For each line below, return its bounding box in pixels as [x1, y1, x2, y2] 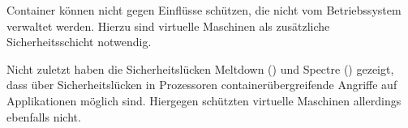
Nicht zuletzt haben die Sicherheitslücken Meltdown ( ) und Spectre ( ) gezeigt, [6, 60, 394, 77]
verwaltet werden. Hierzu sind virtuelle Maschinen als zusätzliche [6, 17, 330, 34]
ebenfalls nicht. [6, 108, 81, 125]
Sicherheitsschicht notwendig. [6, 33, 152, 50]
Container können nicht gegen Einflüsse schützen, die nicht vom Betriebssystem [6, 2, 402, 18]
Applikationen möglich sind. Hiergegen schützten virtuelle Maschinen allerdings [6, 92, 402, 109]
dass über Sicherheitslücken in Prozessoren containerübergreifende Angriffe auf [6, 76, 397, 93]
